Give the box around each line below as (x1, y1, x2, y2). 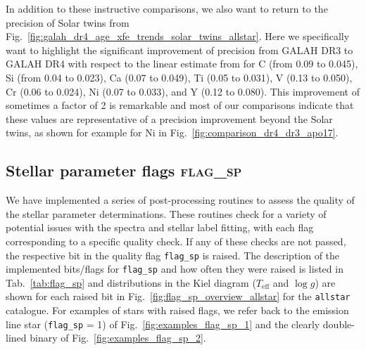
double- (322, 316, 355, 331)
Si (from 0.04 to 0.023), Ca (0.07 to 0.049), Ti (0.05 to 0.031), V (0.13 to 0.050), (6, 70, 353, 84)
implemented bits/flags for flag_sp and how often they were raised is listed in (6, 261, 343, 276)
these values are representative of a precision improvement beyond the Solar (6, 111, 333, 126)
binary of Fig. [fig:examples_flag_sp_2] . (30, 330, 206, 345)
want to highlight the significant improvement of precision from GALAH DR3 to (6, 42, 353, 57)
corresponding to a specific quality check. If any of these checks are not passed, (6, 233, 346, 248)
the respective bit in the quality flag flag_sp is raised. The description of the (6, 247, 340, 262)
